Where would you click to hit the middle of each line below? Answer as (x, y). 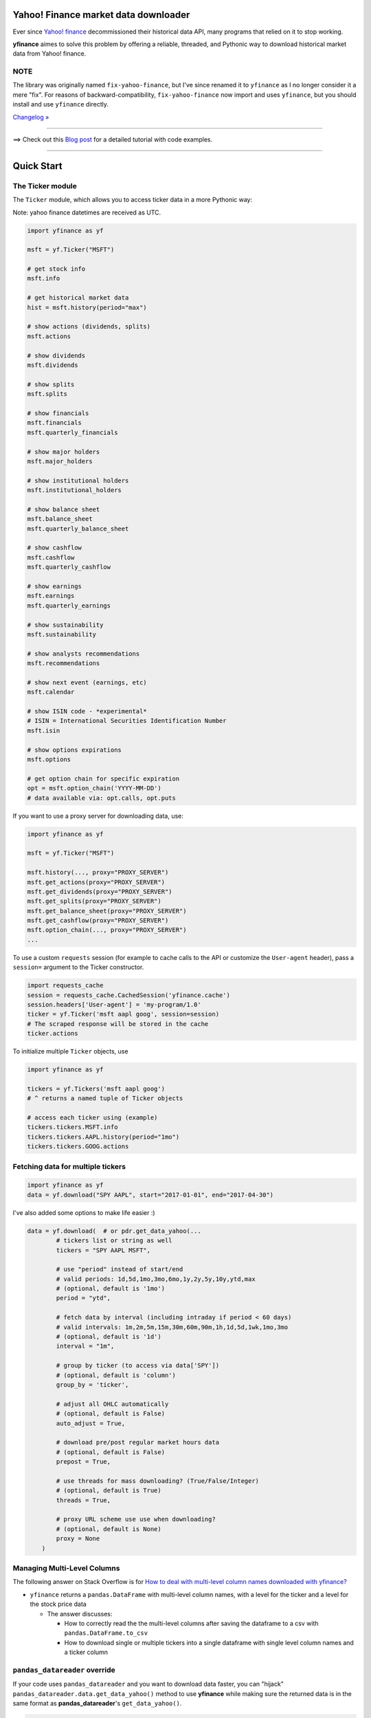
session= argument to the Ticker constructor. (78, 967)
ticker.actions (53, 1034)
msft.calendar (51, 692)
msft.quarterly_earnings (69, 605)
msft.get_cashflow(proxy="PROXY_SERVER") (98, 921)
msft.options (49, 760)
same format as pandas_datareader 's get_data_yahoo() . (97, 1704)
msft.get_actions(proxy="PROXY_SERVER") (96, 882)
